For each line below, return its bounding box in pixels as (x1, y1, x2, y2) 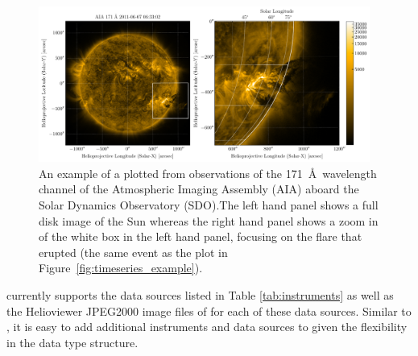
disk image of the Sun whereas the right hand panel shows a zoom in (39, 212, 379, 229)
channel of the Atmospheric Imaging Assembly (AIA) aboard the (39, 180, 359, 197)
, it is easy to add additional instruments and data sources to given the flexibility (6, 318, 408, 335)
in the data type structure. (6, 333, 139, 350)
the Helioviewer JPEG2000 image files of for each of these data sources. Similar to (6, 302, 412, 319)
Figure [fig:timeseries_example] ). (39, 259, 203, 276)
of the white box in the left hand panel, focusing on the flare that (39, 228, 362, 245)
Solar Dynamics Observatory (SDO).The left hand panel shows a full (39, 196, 379, 213)
